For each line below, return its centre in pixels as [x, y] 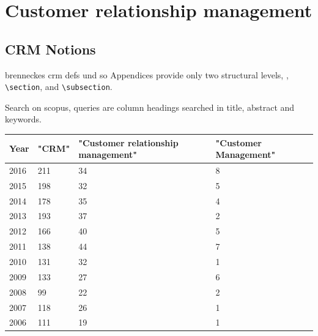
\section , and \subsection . [59, 87]
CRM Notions [50, 49]
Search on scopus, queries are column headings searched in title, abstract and [150, 107]
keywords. [24, 119]
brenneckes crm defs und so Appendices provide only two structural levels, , [147, 74]
